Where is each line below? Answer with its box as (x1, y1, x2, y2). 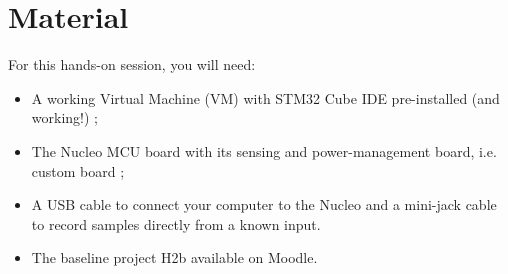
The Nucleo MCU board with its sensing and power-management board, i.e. (31, 140, 497, 161)
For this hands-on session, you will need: (8, 54, 256, 75)
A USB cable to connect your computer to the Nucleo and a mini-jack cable (31, 194, 497, 215)
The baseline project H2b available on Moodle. (31, 247, 318, 268)
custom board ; (31, 160, 125, 181)
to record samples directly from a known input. (31, 213, 321, 234)
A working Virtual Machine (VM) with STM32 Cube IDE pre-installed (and (31, 87, 500, 108)
